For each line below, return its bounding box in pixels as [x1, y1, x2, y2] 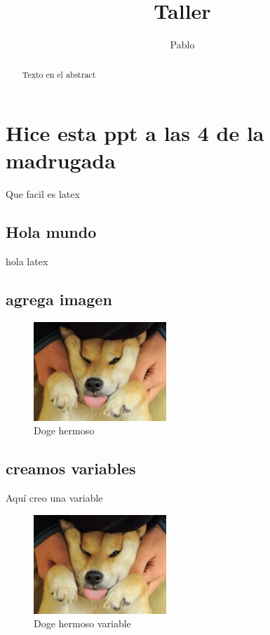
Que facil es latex [6, 187, 80, 201]
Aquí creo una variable [6, 490, 103, 505]
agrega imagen [6, 288, 112, 310]
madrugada [6, 146, 116, 175]
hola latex [6, 254, 48, 269]
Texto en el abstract [22, 68, 96, 80]
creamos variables [6, 457, 136, 479]
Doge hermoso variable [34, 616, 131, 631]
